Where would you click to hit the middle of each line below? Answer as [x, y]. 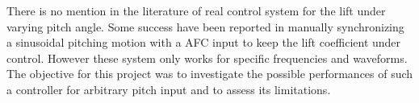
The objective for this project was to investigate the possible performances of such [210, 74]
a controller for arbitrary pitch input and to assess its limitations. [169, 89]
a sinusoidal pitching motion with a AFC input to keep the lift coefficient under [204, 42]
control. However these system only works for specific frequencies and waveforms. [207, 58]
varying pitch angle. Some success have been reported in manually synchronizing [205, 26]
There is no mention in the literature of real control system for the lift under [196, 10]
